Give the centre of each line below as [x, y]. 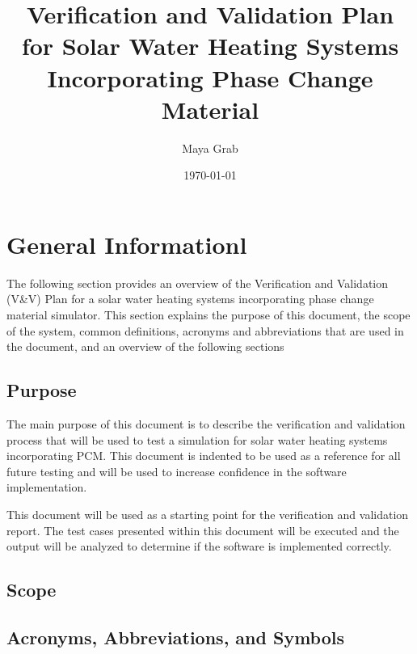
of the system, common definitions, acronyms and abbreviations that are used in [205, 330]
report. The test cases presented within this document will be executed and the [203, 530]
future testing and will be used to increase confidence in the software [177, 471]
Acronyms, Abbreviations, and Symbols [176, 637]
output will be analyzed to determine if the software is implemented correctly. [199, 546]
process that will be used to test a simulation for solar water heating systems [197, 439]
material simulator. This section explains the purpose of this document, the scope [208, 314]
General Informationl [127, 244]
